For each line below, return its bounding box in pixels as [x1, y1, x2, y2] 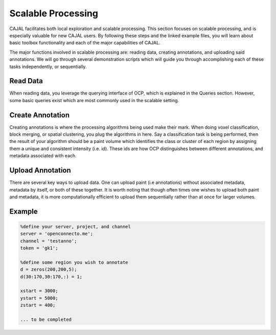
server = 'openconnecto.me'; [20, 231, 94, 237]
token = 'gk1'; [20, 245, 58, 251]
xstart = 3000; [20, 288, 58, 294]
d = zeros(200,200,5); [20, 267, 77, 273]
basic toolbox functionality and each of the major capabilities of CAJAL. [9, 40, 160, 46]
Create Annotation [9, 110, 70, 119]
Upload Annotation [9, 166, 71, 175]
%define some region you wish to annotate [20, 259, 128, 265]
